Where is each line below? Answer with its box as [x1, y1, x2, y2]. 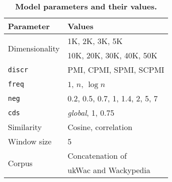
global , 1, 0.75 [67, 107, 115, 118]
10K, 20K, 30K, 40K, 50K [67, 49, 158, 61]
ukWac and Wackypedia [67, 164, 150, 176]
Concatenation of [67, 150, 127, 161]
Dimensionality [8, 42, 60, 54]
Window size [8, 136, 52, 147]
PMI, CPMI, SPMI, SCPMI [67, 64, 165, 75]
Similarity [8, 121, 42, 133]
